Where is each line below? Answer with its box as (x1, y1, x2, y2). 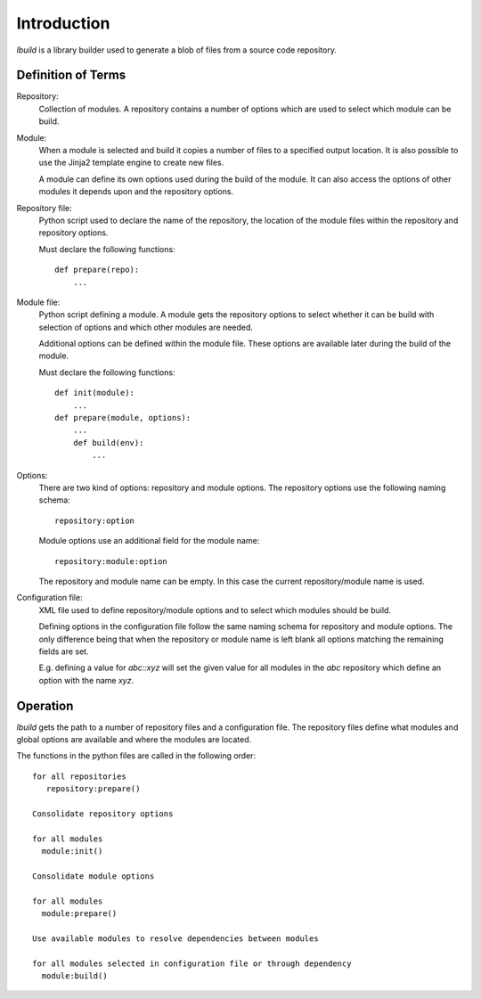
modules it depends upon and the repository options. (38, 186, 234, 197)
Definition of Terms (16, 68, 126, 83)
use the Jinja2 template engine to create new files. (38, 157, 224, 168)
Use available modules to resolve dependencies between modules (32, 933, 320, 944)
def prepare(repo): (54, 265, 140, 275)
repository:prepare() (45, 784, 141, 794)
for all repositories (32, 771, 126, 782)
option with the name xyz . (38, 675, 134, 685)
